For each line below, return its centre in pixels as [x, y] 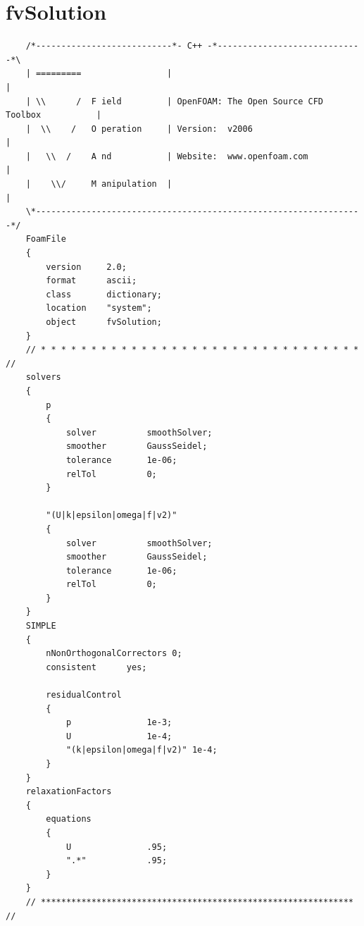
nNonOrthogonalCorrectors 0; [114, 654]
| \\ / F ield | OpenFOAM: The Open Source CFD [175, 101]
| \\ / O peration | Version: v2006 [139, 129]
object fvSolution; [104, 322]
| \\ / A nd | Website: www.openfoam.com [167, 156]
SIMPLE [41, 626]
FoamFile [46, 239]
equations [69, 819]
